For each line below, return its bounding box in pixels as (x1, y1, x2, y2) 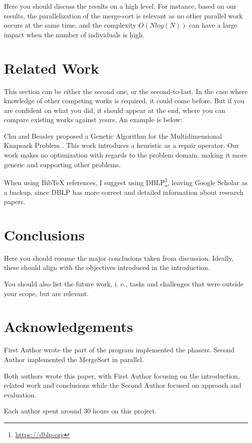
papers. (4, 196, 26, 206)
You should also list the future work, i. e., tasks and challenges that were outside (4, 279, 244, 288)
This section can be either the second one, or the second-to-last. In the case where (4, 86, 248, 96)
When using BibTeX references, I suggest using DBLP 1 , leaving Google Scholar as (4, 176, 248, 187)
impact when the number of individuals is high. (4, 29, 144, 39)
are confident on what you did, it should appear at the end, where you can (4, 105, 225, 115)
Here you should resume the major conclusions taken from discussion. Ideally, (4, 253, 234, 263)
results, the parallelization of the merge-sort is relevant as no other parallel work (4, 10, 243, 20)
